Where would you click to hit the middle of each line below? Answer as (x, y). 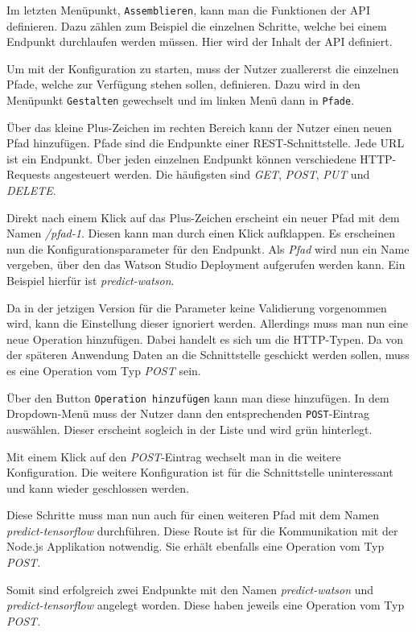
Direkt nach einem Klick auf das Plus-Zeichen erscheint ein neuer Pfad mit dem (203, 217)
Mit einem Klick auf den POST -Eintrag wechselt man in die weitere (174, 456)
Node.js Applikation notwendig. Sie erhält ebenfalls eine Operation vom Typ (196, 546)
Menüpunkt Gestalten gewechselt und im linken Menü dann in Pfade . (181, 100)
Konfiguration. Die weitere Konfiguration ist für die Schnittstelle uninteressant (200, 472)
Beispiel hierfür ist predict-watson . (91, 281)
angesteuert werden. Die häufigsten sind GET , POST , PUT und (212, 174)
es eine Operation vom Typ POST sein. (104, 370)
